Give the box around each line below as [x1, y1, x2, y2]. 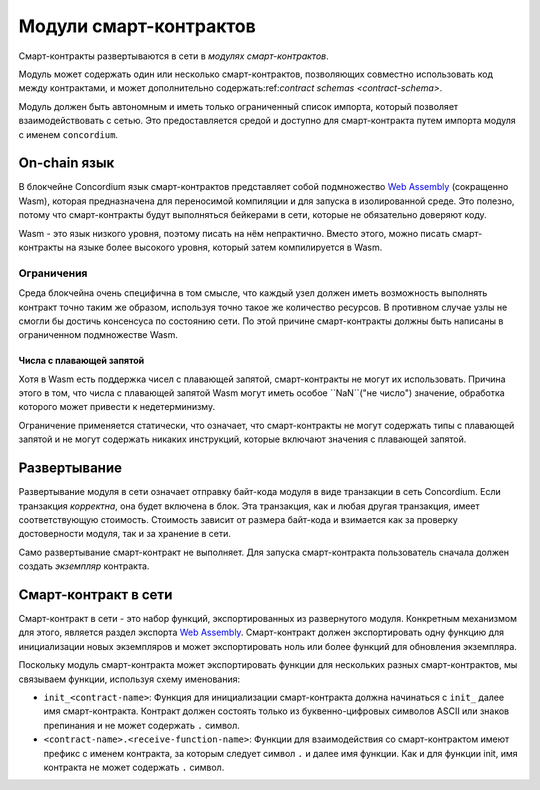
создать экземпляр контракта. [18, 560, 150, 572]
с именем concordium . [18, 128, 119, 140]
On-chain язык [18, 155, 115, 172]
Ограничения [18, 266, 88, 280]
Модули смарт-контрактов [18, 15, 257, 37]
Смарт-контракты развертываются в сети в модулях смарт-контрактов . [18, 50, 329, 62]
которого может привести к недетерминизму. [18, 401, 215, 413]
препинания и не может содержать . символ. [43, 719, 240, 731]
